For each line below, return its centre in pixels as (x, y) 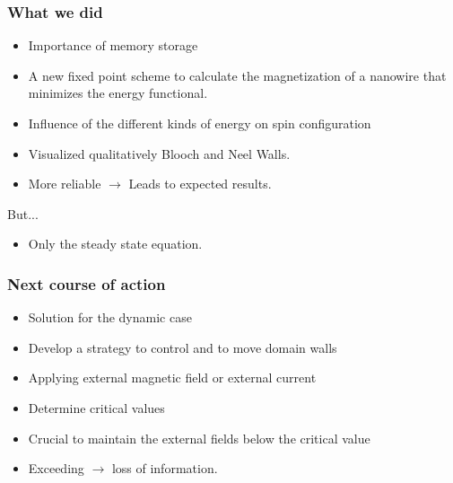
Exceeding (56, 468)
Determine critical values (96, 407)
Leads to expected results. (200, 184)
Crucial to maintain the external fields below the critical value (199, 438)
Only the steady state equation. (115, 244)
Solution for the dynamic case (110, 317)
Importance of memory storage (113, 45)
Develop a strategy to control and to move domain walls (183, 347)
